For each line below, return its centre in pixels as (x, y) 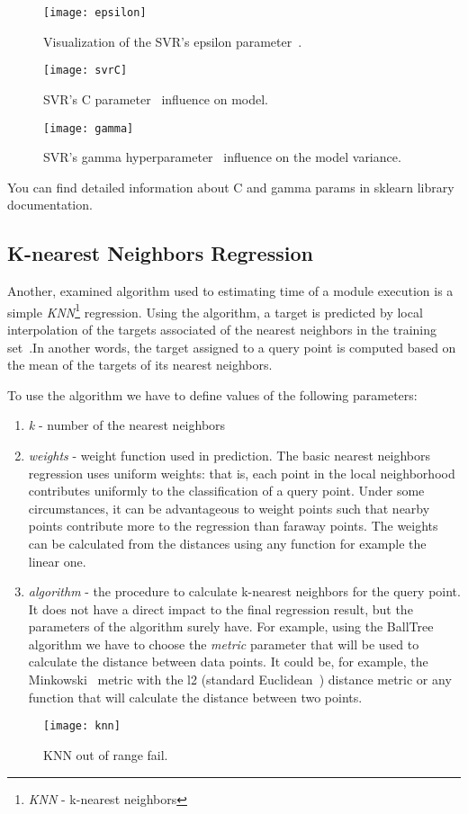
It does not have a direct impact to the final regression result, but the (220, 608)
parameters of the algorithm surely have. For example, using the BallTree (231, 626)
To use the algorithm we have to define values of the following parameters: (212, 394)
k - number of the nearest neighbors (127, 425)
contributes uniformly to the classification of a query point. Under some (226, 491)
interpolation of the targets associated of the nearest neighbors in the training (222, 329)
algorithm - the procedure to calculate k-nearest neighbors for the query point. (244, 591)
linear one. (57, 561)
